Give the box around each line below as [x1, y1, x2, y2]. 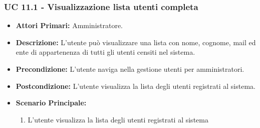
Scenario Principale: [16, 97, 87, 108]
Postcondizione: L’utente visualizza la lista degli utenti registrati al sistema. [16, 80, 255, 91]
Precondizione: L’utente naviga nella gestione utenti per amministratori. [16, 64, 244, 74]
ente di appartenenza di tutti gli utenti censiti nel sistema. [16, 47, 195, 57]
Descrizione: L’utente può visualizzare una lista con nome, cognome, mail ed [16, 37, 256, 47]
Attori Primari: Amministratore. [16, 20, 123, 31]
